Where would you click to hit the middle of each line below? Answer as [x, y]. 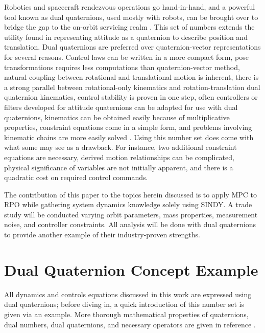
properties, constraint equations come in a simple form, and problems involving [128, 127]
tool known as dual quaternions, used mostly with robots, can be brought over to [131, 17]
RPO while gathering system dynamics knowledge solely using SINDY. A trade [128, 204]
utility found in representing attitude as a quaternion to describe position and [126, 37]
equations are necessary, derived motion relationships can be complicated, [119, 157]
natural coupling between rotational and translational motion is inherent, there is [131, 77]
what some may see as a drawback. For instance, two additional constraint [121, 147]
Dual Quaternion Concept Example [131, 269]
